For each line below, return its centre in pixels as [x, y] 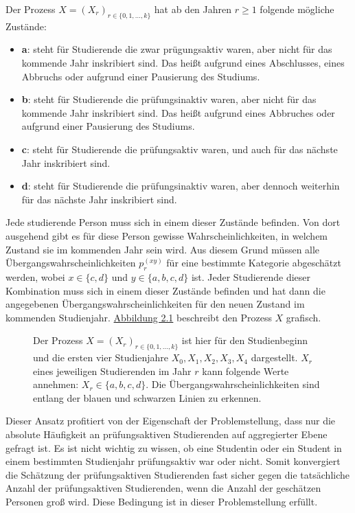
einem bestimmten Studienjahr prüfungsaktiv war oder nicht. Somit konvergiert [173, 461]
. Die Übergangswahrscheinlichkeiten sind [233, 384]
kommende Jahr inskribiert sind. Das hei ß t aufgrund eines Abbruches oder [178, 112]
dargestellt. [274, 357]
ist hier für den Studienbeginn [245, 340]
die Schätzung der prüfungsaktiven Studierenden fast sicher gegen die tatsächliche [177, 474]
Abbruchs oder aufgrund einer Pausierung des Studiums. [141, 76]
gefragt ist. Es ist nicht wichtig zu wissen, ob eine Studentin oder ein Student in [174, 447]
